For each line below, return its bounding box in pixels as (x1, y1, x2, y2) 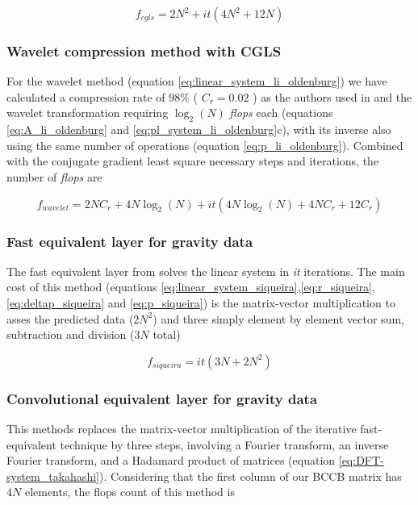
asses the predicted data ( (6, 310, 134, 327)
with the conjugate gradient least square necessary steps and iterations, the (6, 152, 379, 169)
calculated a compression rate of (6, 88, 165, 105)
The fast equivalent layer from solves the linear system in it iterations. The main (6, 262, 405, 279)
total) (153, 326, 181, 343)
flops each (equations (229, 104, 333, 121)
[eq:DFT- (338, 452, 384, 469)
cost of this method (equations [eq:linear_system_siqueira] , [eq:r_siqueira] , (6, 278, 375, 295)
